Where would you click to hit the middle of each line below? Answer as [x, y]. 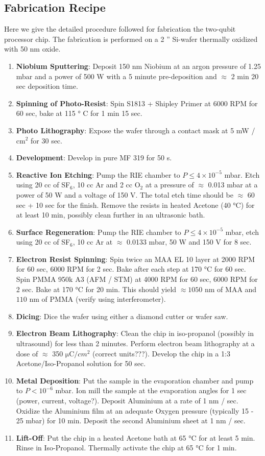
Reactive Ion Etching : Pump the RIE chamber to [98, 174]
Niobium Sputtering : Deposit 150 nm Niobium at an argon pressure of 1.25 [138, 66]
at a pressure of [170, 185]
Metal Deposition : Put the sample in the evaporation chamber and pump [135, 380]
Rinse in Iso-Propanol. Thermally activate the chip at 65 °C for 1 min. [126, 448]
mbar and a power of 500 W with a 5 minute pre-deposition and [116, 76]
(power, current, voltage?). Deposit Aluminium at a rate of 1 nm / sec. [127, 401]
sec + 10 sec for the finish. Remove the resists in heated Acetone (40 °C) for [135, 205]
